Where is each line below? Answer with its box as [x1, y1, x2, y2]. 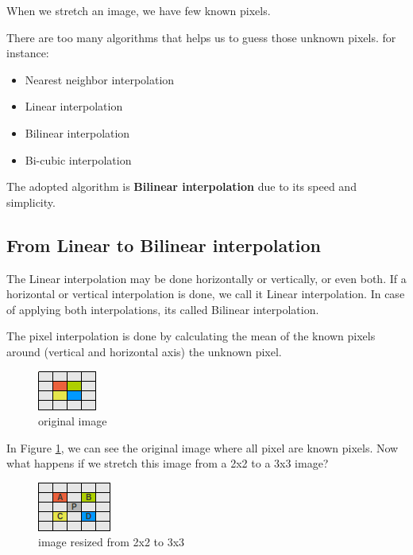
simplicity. [6, 193, 56, 210]
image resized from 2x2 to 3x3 [38, 534, 185, 550]
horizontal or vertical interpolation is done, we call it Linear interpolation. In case [6, 285, 405, 302]
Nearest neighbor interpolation [25, 71, 175, 87]
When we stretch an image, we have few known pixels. [6, 2, 271, 18]
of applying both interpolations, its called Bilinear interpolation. [6, 301, 319, 317]
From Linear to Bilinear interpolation [6, 232, 321, 257]
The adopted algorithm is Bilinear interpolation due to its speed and [6, 178, 357, 195]
